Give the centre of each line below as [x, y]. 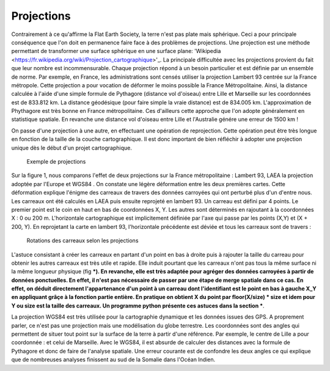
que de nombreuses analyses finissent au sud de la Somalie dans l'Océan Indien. [113, 359]
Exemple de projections [56, 162]
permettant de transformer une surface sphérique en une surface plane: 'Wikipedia [116, 51]
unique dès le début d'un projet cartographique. [72, 148]
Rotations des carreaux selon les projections [82, 240]
